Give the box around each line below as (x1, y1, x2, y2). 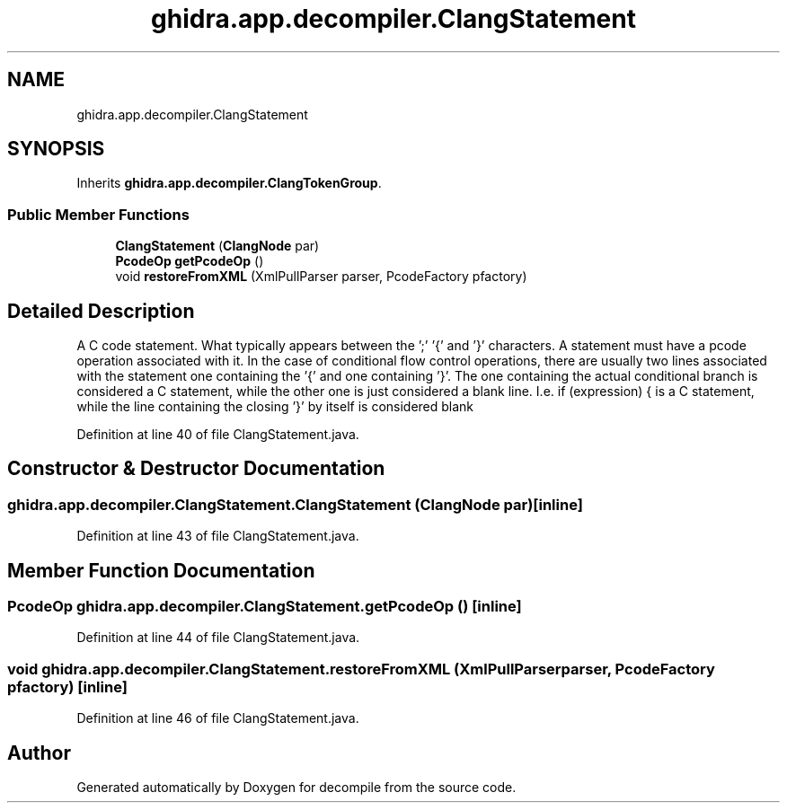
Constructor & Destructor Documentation (7, 457, 385, 480)
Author (7, 741, 71, 764)
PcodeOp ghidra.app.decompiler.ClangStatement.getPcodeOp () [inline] (7, 597, 522, 616)
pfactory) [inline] (7, 677, 128, 696)
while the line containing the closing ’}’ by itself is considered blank (76, 399, 474, 415)
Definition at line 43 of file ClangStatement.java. (76, 528, 359, 544)
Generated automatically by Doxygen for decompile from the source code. (76, 779, 517, 796)
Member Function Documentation (7, 559, 315, 582)
